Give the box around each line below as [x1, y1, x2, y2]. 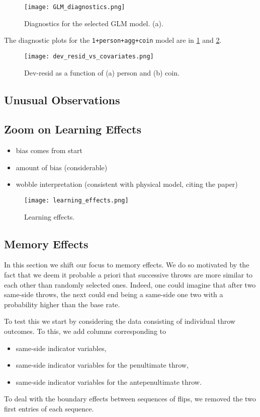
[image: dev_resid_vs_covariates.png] [24, 52, 154, 60]
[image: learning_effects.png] [24, 196, 129, 204]
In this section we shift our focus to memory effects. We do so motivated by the [4, 259, 249, 270]
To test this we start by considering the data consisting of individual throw [4, 316, 235, 326]
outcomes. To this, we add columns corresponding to [4, 325, 166, 336]
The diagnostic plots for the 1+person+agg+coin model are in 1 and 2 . [4, 35, 222, 45]
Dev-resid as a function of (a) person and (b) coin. [24, 67, 180, 78]
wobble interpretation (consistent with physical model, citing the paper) [16, 179, 238, 189]
